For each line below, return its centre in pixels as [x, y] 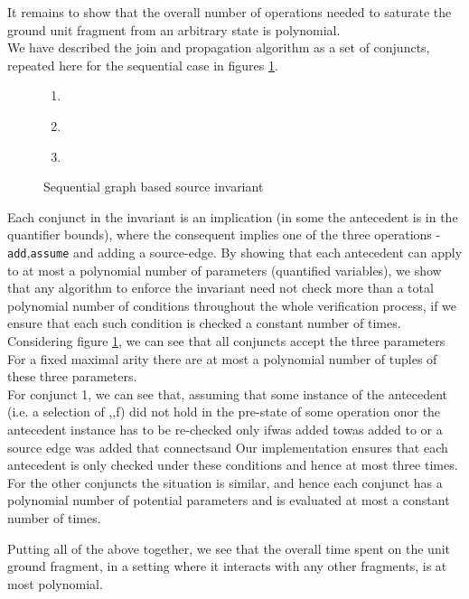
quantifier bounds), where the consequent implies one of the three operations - [224, 234]
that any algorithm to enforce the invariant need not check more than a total [220, 288]
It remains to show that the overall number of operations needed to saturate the [230, 12]
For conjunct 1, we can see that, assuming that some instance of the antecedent [228, 393]
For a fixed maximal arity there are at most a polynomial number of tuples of [222, 358]
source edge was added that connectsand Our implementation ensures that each [228, 447]
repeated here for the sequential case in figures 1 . [143, 65]
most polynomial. [55, 583]
